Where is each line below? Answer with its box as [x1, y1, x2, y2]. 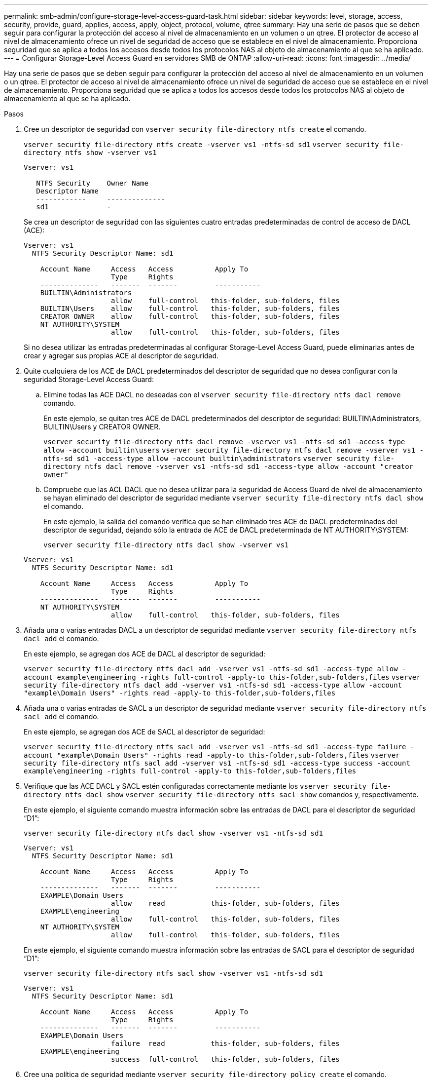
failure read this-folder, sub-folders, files [111, 1039, 340, 1047]
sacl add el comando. [24, 712, 99, 721]
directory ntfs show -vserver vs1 [24, 149, 157, 156]
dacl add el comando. [24, 634, 99, 643]
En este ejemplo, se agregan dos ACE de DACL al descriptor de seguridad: [24, 650, 266, 658]
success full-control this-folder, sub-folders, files [111, 1055, 340, 1063]
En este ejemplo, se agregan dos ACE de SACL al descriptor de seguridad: [24, 728, 265, 736]
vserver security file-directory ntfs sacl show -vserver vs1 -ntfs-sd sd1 [24, 969, 323, 977]
